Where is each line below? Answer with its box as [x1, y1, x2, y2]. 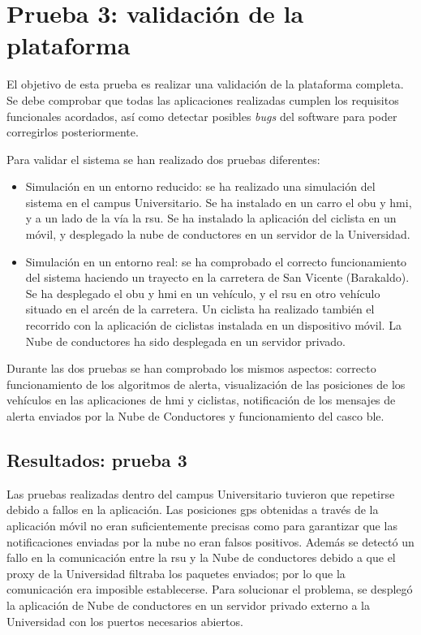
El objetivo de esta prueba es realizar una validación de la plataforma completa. [6, 76, 404, 93]
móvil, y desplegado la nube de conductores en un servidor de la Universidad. [25, 226, 410, 243]
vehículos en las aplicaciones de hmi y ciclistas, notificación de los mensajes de [6, 391, 396, 408]
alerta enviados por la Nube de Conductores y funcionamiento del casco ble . [6, 408, 384, 424]
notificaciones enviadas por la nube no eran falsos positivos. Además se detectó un [6, 533, 415, 550]
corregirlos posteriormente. [6, 123, 139, 140]
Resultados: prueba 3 [6, 447, 187, 472]
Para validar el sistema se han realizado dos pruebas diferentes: [6, 150, 320, 167]
